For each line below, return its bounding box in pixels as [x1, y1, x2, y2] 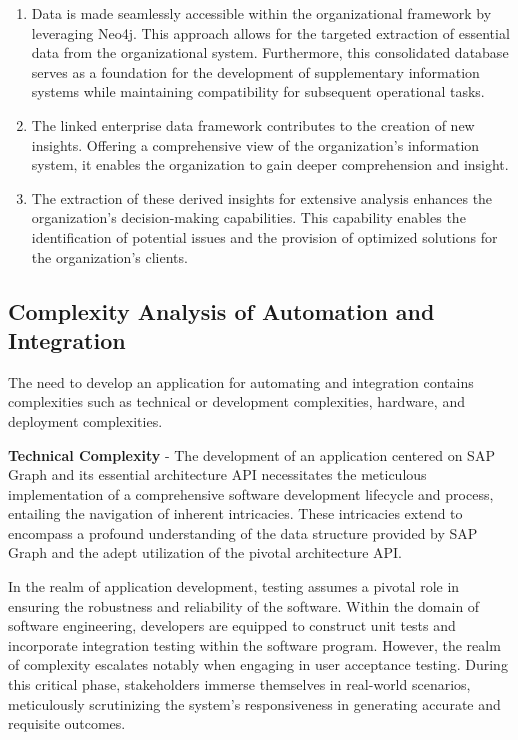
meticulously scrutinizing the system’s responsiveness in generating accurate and [8, 693, 501, 714]
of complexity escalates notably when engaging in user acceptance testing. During [8, 654, 508, 675]
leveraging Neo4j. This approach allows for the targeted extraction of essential [31, 22, 510, 43]
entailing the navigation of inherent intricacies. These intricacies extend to [8, 503, 463, 524]
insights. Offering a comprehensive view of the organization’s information [31, 134, 480, 155]
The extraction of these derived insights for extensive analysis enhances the [31, 187, 493, 208]
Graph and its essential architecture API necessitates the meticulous [8, 464, 427, 485]
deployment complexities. [8, 410, 163, 431]
